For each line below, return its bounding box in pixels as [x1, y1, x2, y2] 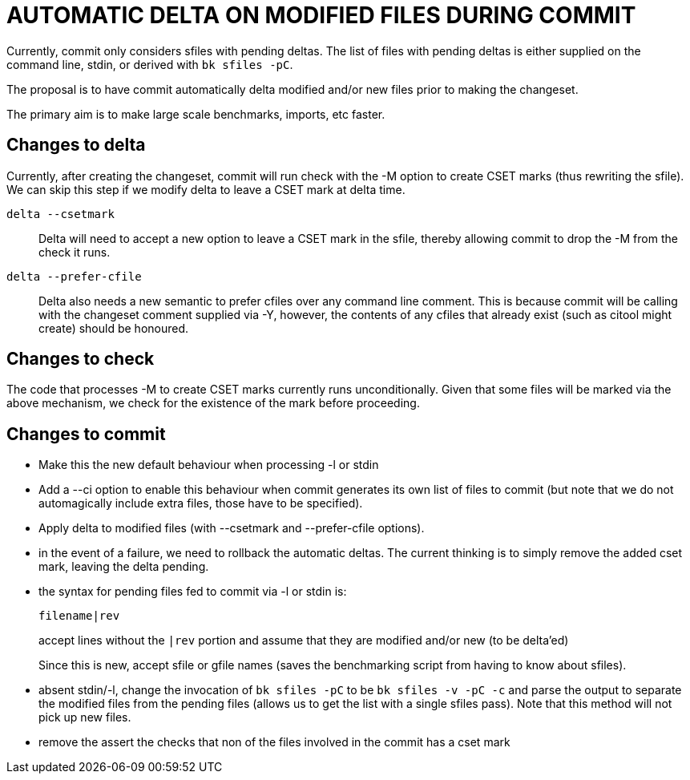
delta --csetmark [6, 207, 115, 220]
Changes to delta [6, 135, 146, 156]
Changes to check [6, 349, 155, 370]
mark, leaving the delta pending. [38, 560, 209, 574]
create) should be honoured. [38, 321, 189, 335]
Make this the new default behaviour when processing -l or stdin [38, 458, 379, 472]
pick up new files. [38, 710, 131, 725]
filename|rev [38, 609, 120, 623]
